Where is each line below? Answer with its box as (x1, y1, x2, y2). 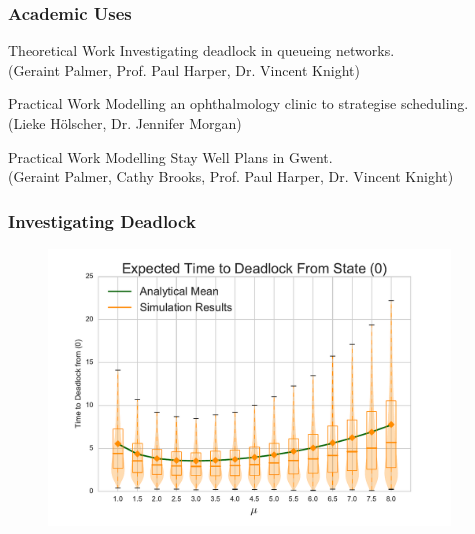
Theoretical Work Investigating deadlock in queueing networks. (8, 40, 395, 61)
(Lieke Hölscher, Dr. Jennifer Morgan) (8, 113, 242, 133)
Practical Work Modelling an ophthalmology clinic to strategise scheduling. (8, 93, 469, 114)
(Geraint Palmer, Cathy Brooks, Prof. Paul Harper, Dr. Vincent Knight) (8, 166, 454, 187)
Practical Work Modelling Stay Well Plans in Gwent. (8, 146, 333, 167)
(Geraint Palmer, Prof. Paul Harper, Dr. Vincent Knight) (8, 59, 360, 80)
